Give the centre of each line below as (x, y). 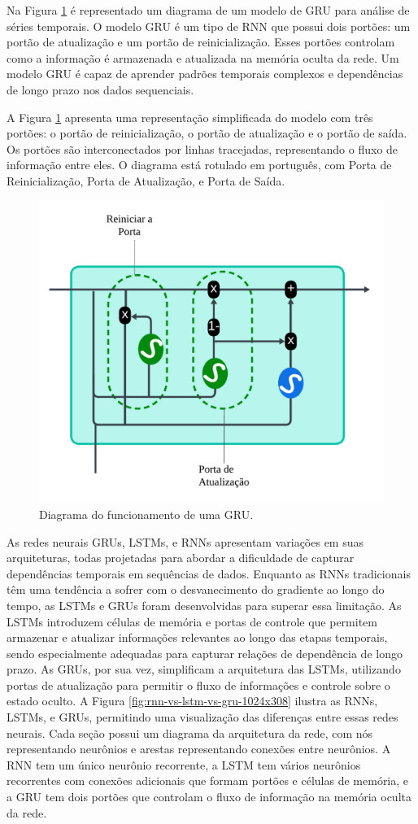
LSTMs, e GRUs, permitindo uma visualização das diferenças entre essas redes (202, 717)
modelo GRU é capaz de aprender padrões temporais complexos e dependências (205, 74)
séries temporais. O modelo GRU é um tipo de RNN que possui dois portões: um (209, 26)
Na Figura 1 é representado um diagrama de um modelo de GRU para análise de (208, 10)
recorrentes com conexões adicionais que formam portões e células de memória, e (208, 780)
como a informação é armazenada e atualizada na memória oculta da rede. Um (203, 57)
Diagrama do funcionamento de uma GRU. (146, 514)
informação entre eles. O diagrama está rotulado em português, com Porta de (199, 165)
